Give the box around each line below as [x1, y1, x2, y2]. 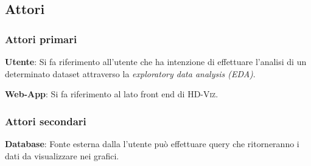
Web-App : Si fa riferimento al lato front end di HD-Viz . [5, 88, 218, 100]
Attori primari [5, 31, 77, 46]
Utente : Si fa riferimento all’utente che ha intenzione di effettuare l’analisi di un [5, 55, 307, 67]
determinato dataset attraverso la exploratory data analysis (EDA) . [5, 67, 256, 80]
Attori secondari [5, 113, 86, 128]
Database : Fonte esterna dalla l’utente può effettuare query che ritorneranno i [5, 137, 299, 150]
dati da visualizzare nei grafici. [5, 149, 119, 162]
